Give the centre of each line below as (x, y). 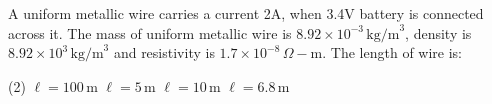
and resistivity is (164, 52)
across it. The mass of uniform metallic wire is (150, 32)
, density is (438, 32)
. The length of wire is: (392, 52)
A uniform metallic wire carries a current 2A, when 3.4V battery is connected (246, 13)
